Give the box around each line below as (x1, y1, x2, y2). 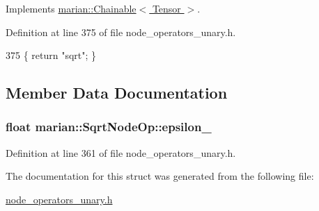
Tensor (152, 1, 181, 15)
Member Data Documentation (6, 82, 228, 103)
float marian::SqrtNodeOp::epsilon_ (6, 118, 212, 135)
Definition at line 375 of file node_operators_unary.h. (6, 24, 236, 39)
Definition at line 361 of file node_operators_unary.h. (6, 145, 236, 160)
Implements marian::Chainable (6, 1, 137, 15)
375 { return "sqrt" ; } (6, 48, 97, 62)
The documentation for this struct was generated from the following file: (6, 169, 314, 183)
